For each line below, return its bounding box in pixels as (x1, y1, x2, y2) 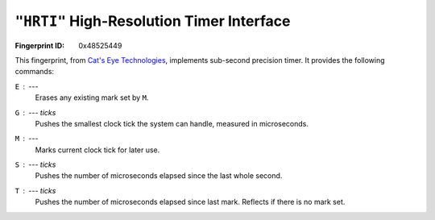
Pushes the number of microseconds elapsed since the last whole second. (35, 171, 283, 181)
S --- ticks (14, 160, 56, 169)
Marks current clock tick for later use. (35, 145, 160, 155)
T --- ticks (14, 185, 56, 195)
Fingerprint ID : (14, 40, 64, 50)
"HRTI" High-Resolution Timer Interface (14, 12, 291, 30)
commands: (14, 67, 55, 77)
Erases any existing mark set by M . (35, 93, 149, 102)
